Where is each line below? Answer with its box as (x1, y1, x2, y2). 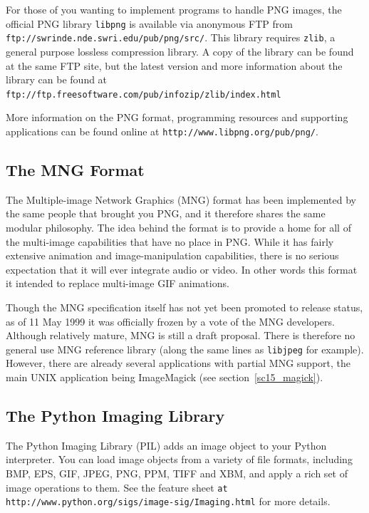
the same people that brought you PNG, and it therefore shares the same (6, 206, 326, 221)
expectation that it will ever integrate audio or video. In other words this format (6, 261, 358, 276)
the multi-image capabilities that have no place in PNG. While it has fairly (6, 234, 334, 249)
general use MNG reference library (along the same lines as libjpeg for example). (6, 341, 364, 356)
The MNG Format (6, 158, 145, 180)
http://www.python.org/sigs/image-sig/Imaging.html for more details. (6, 494, 331, 509)
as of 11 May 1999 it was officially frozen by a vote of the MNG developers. (6, 313, 335, 328)
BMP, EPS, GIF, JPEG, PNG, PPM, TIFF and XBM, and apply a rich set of (6, 465, 348, 480)
